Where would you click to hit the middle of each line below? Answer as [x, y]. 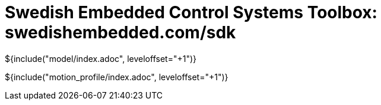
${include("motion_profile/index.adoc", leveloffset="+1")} [117, 77]
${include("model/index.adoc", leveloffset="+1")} [101, 58]
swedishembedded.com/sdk [120, 32]
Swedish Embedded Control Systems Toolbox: [191, 12]
